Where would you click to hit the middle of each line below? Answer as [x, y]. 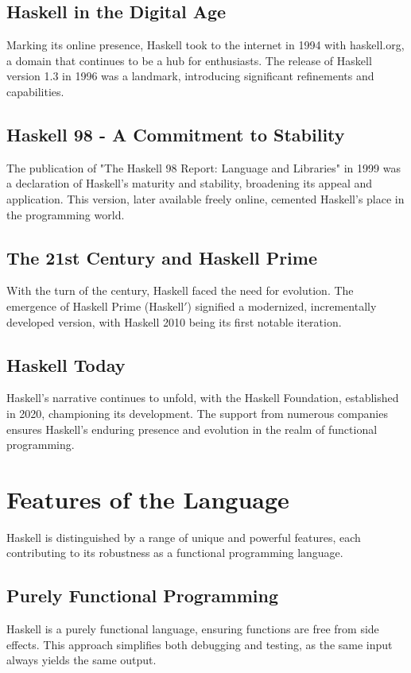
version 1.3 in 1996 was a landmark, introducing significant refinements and [190, 76]
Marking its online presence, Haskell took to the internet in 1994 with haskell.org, [205, 45]
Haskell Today [66, 364]
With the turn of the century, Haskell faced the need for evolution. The [180, 290]
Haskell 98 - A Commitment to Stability [176, 134]
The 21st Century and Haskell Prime [162, 257]
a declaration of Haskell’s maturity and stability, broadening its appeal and [190, 183]
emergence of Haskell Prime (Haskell [95, 306]
